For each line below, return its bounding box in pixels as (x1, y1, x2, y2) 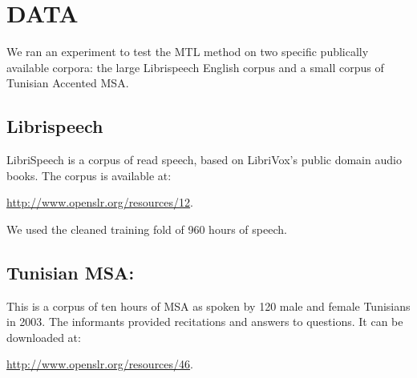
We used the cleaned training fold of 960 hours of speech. (6, 220, 287, 237)
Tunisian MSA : (6, 259, 135, 284)
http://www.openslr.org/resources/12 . (6, 194, 193, 211)
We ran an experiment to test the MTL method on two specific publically (6, 43, 369, 60)
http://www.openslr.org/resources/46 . (6, 356, 193, 372)
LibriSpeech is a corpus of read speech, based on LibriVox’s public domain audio (6, 151, 402, 168)
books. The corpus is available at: (6, 167, 172, 183)
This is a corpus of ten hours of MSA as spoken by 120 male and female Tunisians (6, 297, 411, 314)
